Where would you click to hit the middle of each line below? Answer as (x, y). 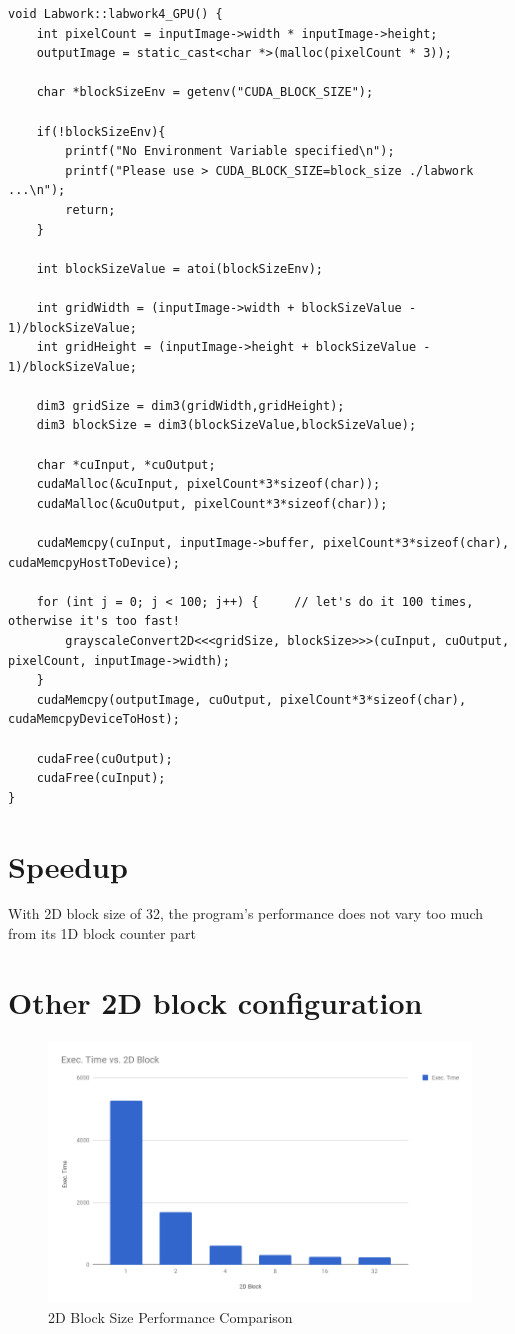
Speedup (68, 865)
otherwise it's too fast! (94, 621)
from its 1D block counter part (102, 933)
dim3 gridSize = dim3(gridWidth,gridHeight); (190, 405)
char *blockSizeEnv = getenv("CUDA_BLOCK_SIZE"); (205, 92)
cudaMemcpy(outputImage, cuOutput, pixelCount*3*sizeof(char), (251, 699)
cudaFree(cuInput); (101, 778)
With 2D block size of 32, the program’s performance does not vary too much (246, 913)
